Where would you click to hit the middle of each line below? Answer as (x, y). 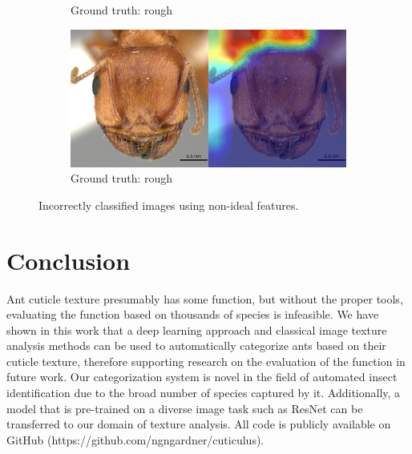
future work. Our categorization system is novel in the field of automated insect (202, 377)
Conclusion (69, 260)
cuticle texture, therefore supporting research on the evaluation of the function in (206, 361)
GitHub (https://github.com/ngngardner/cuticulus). (135, 439)
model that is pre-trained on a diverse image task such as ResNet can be (185, 408)
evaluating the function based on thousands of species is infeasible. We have (193, 314)
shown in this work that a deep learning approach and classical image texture (197, 329)
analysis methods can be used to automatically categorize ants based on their (196, 346)
